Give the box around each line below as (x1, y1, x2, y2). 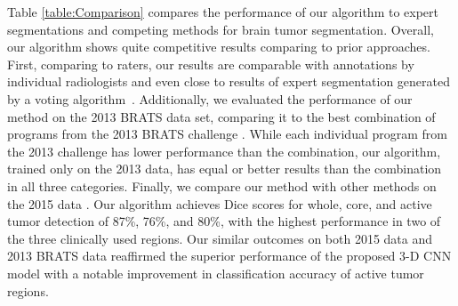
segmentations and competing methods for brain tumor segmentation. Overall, (7, 20, 434, 38)
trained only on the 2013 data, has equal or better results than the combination (7, 159, 442, 178)
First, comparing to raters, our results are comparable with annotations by (7, 54, 414, 73)
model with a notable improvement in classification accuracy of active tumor (7, 263, 424, 282)
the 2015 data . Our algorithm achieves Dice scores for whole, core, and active (7, 194, 432, 213)
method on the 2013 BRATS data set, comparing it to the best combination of (7, 107, 436, 125)
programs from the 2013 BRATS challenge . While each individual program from (7, 125, 447, 143)
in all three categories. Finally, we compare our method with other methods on (7, 176, 437, 195)
